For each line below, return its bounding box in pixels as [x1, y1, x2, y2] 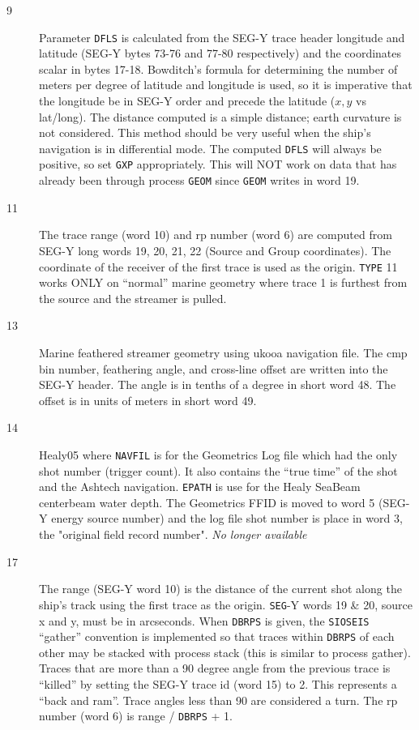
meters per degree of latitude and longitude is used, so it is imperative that [39, 76, 413, 93]
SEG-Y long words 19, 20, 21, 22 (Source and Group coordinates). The [39, 241, 391, 258]
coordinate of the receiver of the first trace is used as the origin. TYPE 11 [39, 258, 398, 275]
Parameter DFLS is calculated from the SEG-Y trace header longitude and [39, 28, 405, 45]
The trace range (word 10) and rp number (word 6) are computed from [39, 226, 392, 243]
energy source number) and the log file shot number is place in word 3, [51, 510, 403, 527]
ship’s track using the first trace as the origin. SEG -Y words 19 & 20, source [39, 596, 413, 613]
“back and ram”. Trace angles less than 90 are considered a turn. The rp [39, 691, 398, 708]
